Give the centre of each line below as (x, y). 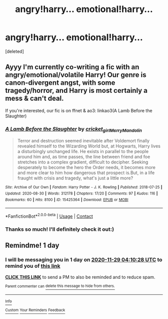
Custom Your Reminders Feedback (35, 310)
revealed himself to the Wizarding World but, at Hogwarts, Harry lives (89, 146)
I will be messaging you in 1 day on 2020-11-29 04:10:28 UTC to (84, 260)
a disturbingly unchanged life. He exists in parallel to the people (83, 151)
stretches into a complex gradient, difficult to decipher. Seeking (83, 162)
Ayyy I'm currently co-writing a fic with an (72, 67)
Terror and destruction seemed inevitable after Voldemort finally (83, 141)
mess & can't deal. (34, 99)
